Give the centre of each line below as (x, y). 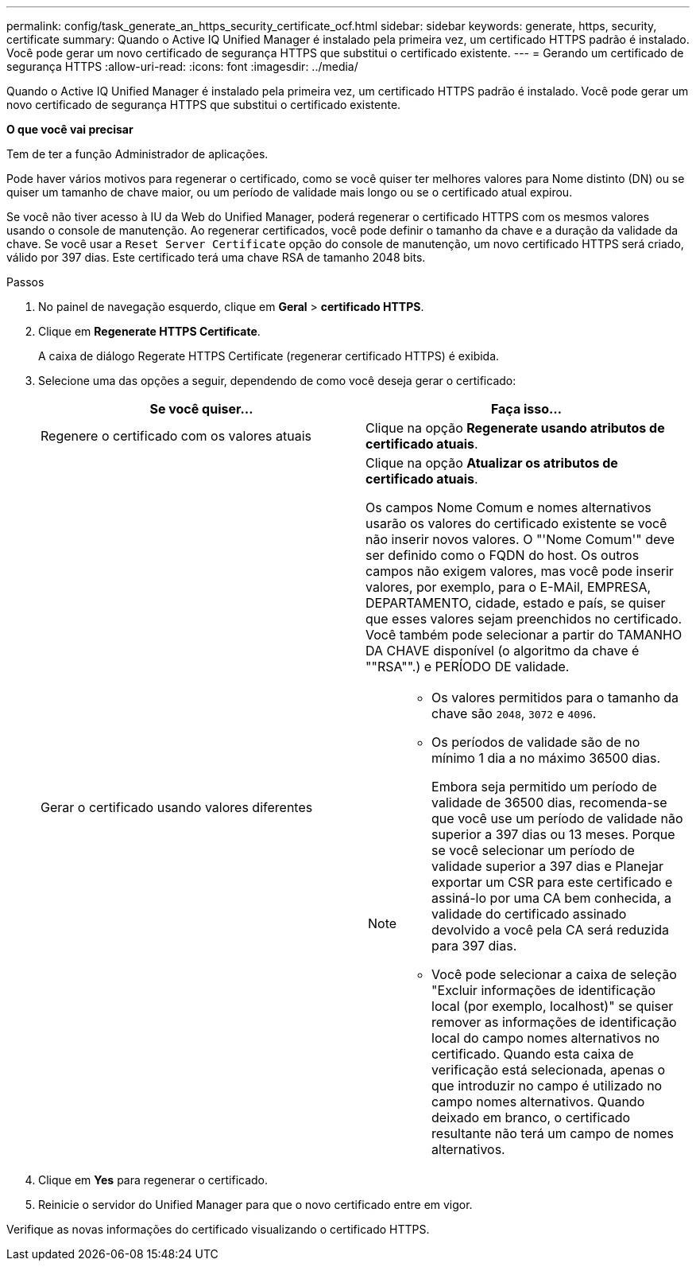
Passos (25, 282)
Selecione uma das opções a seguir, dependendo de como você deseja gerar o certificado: (277, 381)
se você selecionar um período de (533, 850)
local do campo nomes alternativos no (546, 1038)
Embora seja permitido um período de (544, 787)
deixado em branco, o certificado (531, 1117)
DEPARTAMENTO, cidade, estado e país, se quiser (516, 603)
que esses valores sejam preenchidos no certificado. (524, 619)
